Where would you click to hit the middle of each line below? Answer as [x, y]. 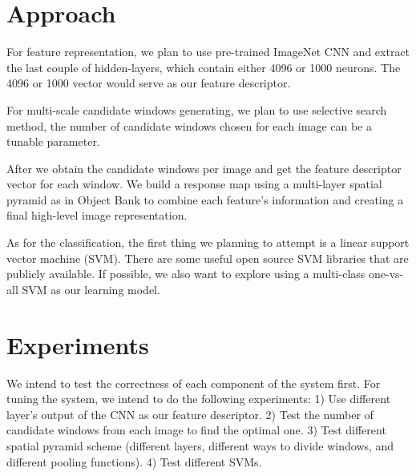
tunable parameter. [53, 141]
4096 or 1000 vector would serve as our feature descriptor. [149, 83]
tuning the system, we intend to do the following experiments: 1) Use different [199, 399]
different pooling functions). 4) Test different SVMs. [134, 461]
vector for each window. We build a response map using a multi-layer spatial [194, 184]
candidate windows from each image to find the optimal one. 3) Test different [196, 430]
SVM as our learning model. [91, 289]
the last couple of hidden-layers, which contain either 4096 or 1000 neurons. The [204, 67]
